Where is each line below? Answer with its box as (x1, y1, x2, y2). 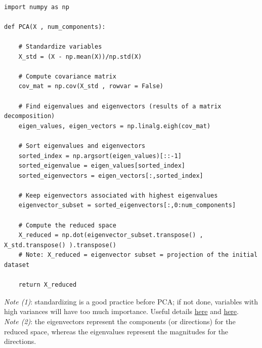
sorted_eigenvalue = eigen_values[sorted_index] (18, 162, 185, 170)
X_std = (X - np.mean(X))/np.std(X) (18, 53, 142, 60)
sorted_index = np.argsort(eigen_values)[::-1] (18, 152, 182, 160)
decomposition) (4, 112, 55, 120)
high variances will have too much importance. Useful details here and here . (4, 306, 239, 317)
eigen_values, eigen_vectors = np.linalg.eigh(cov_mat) (18, 122, 211, 130)
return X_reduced (18, 281, 77, 289)
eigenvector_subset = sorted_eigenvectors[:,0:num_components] (18, 202, 236, 209)
